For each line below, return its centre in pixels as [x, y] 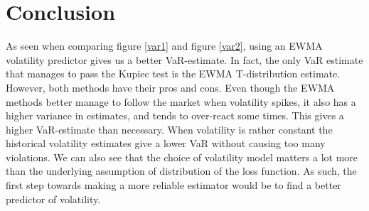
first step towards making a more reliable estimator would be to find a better [173, 185]
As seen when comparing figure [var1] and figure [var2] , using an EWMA [164, 46]
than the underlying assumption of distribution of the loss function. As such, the [181, 171]
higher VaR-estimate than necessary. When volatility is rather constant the [169, 129]
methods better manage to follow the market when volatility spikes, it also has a [181, 101]
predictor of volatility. [53, 199]
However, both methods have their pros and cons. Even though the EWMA [170, 87]
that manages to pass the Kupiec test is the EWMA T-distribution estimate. [173, 74]
